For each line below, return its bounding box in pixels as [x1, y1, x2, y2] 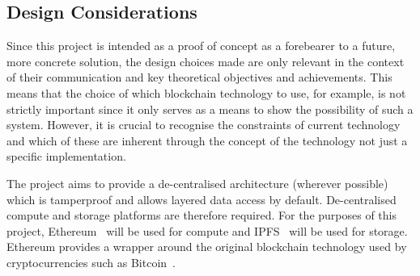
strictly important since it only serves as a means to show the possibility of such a [6, 100, 414, 117]
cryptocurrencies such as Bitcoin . [6, 253, 176, 270]
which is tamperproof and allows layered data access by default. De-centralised [6, 190, 397, 207]
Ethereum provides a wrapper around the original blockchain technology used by [6, 238, 407, 255]
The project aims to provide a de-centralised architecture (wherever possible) [6, 174, 388, 191]
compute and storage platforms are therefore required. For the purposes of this [6, 207, 397, 224]
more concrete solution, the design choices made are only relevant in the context [6, 52, 405, 69]
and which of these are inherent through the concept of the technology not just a [6, 132, 408, 148]
